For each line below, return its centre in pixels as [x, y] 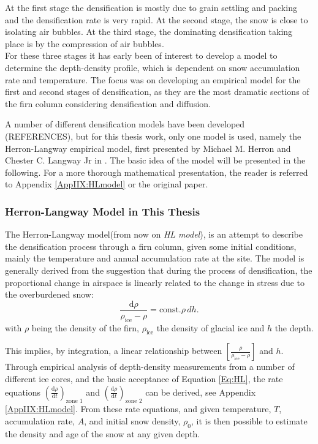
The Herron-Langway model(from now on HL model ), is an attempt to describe [154, 234]
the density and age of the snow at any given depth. [103, 433]
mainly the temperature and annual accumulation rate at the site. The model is [155, 258]
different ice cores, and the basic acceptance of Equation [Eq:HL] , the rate [144, 378]
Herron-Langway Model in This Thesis [103, 211]
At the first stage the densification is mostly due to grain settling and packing [151, 7]
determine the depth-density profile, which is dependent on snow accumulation [153, 67]
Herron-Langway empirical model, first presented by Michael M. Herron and [148, 148]
